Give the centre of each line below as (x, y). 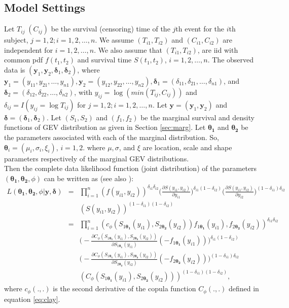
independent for (29, 49)
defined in (244, 288)
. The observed (231, 60)
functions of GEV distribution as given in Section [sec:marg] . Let (105, 127)
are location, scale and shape (187, 147)
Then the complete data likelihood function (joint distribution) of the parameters (131, 168)
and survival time (104, 60)
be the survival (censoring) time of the (111, 29)
